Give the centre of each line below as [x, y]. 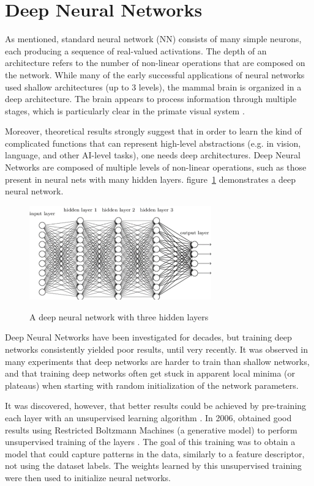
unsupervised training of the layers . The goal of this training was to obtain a [150, 442]
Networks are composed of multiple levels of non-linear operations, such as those [156, 167]
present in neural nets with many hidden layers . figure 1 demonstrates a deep [151, 179]
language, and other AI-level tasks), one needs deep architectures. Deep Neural [153, 155]
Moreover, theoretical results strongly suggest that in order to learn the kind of [153, 131]
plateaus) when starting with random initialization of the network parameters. [152, 385]
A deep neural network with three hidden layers [119, 316]
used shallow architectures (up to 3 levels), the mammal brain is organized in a [153, 87]
